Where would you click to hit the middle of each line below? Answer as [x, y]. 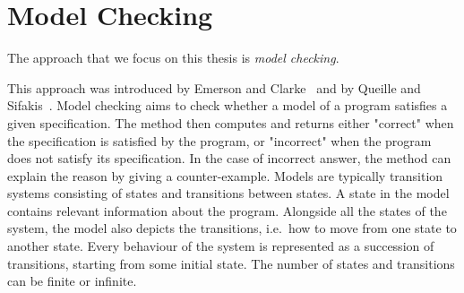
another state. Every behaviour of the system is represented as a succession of [221, 246]
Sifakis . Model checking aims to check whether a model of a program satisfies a [228, 105]
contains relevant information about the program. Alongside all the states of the [227, 210]
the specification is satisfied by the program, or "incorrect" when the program [219, 140]
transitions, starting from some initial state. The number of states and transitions [231, 263]
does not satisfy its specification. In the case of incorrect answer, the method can [229, 158]
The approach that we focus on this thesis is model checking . [173, 58]
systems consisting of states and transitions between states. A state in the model [228, 193]
